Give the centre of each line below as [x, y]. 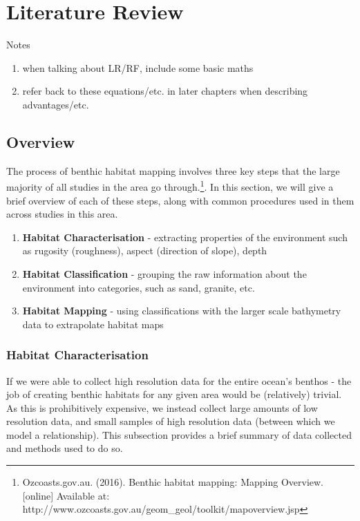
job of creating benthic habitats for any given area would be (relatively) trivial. [174, 394]
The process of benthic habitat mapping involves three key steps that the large [173, 170]
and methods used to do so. [65, 448]
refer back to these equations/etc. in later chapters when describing [165, 91]
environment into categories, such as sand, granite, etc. [139, 287]
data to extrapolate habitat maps [93, 324]
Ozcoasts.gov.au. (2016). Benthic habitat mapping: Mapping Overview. [173, 482]
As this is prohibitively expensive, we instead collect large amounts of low [162, 407]
